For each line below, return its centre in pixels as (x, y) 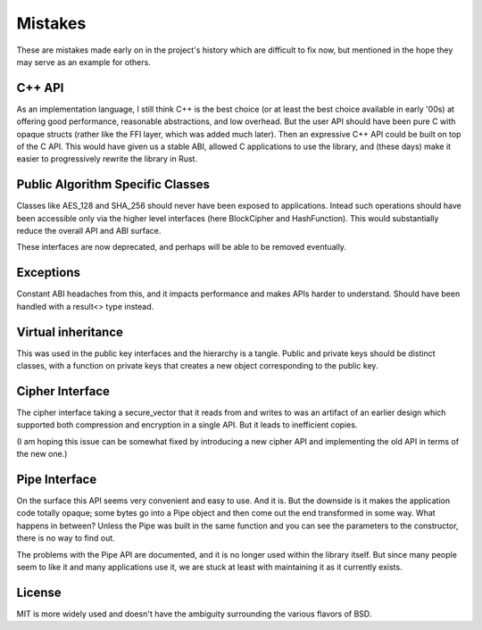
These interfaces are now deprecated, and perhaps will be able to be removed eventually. (182, 247)
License (39, 592)
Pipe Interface (57, 479)
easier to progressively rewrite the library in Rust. (107, 159)
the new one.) (42, 454)
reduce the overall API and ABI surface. (89, 231)
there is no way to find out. (66, 538)
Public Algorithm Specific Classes (113, 184)
